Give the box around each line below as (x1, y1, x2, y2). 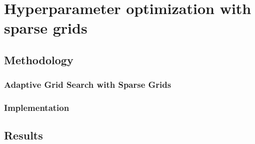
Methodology (4, 52, 73, 67)
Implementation (4, 101, 69, 114)
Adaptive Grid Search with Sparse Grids (4, 78, 171, 91)
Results (4, 127, 43, 143)
